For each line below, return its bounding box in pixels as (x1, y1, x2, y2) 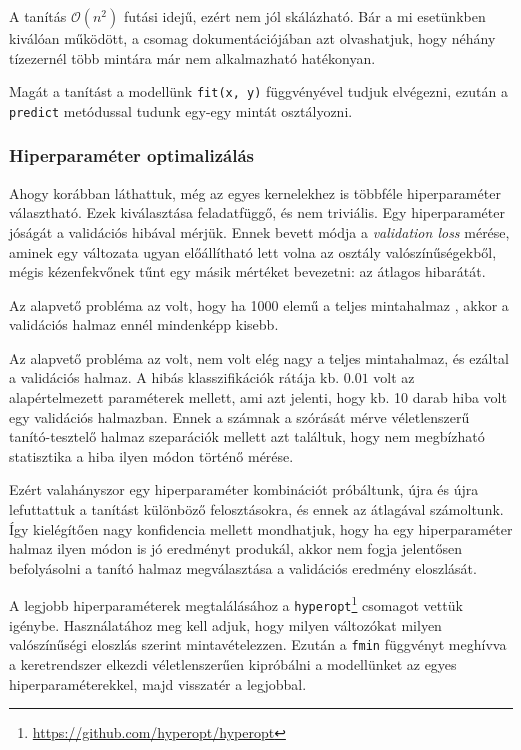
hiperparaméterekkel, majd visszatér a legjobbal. (9, 673, 307, 694)
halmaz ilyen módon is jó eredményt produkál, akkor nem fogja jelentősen (9, 538, 462, 559)
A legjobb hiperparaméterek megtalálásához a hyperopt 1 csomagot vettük (9, 592, 463, 616)
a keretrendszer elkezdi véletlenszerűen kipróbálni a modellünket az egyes (9, 653, 457, 674)
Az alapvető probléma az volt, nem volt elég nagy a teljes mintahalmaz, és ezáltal (9, 347, 509, 368)
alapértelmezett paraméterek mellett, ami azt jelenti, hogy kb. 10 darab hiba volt (9, 387, 507, 408)
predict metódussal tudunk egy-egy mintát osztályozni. (9, 100, 353, 121)
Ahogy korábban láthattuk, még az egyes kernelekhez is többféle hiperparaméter (9, 182, 501, 203)
